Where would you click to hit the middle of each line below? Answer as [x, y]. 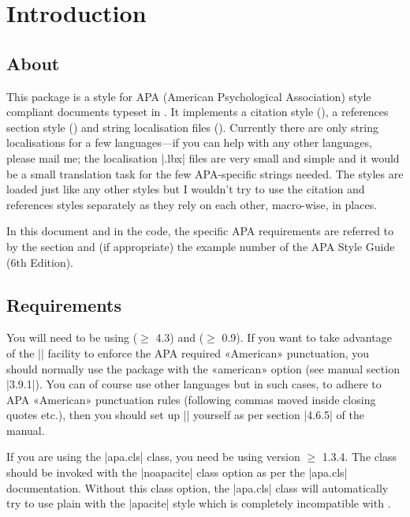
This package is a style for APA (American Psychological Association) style [189, 96]
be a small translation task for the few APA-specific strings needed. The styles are [205, 173]
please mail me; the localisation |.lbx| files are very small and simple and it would [203, 157]
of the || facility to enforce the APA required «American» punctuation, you [188, 352]
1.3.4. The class [359, 457]
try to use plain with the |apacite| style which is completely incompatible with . [199, 503]
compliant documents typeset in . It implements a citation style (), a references [198, 112]
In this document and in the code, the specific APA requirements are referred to [200, 231]
